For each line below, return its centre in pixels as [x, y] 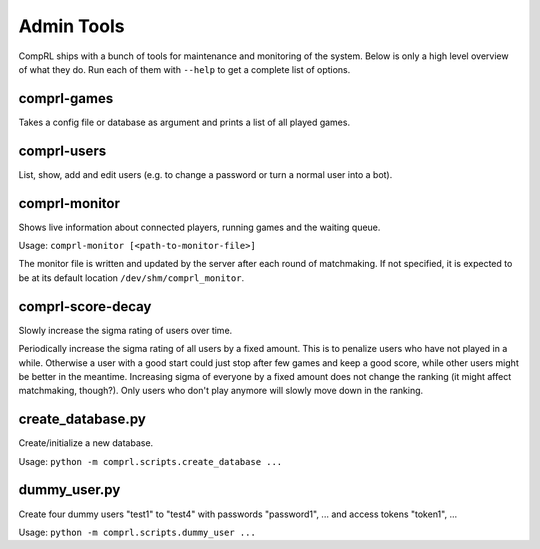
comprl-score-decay [85, 306]
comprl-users [62, 150]
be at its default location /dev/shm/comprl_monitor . [131, 277]
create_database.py [82, 419]
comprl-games [66, 98]
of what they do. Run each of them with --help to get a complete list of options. [184, 69]
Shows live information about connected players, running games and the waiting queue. [199, 227]
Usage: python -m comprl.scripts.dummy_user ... [137, 532]
